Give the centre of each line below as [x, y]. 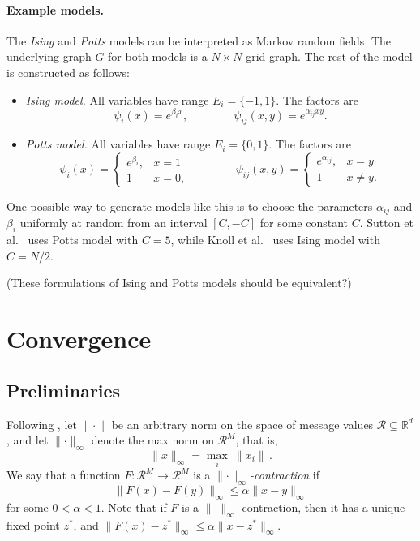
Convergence [79, 339]
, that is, [257, 440]
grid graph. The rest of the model [329, 56]
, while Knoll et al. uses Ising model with [275, 240]
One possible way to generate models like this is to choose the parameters [190, 206]
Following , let [42, 424]
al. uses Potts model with [73, 240]
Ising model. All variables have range [117, 99]
